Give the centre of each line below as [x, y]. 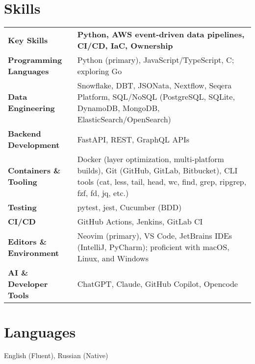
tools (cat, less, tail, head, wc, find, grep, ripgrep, [162, 182]
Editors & [27, 241]
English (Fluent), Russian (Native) [56, 355]
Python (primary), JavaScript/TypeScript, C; [156, 60]
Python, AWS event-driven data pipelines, [161, 34]
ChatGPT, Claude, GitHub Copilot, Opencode [157, 284]
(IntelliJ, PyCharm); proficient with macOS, [153, 247]
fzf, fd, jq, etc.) [103, 193]
